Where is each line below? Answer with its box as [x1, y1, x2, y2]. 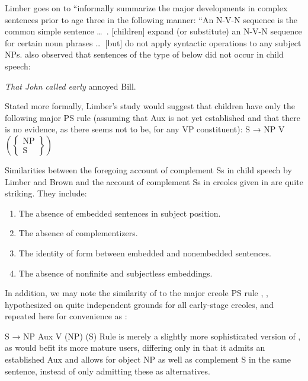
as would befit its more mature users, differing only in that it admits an [5, 341, 265, 354]
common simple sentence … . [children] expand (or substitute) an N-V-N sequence [5, 25, 302, 37]
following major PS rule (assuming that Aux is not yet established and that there [5, 111, 300, 123]
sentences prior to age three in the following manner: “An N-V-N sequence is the [5, 13, 297, 26]
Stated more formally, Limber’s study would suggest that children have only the [5, 100, 295, 112]
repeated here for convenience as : [5, 310, 127, 322]
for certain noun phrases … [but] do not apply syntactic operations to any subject [5, 36, 301, 49]
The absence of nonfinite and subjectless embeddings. [18, 266, 213, 279]
